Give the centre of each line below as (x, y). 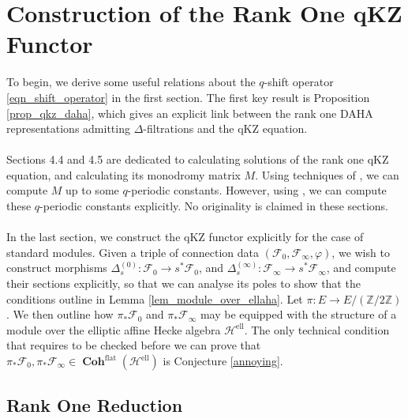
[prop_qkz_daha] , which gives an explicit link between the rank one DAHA (190, 113)
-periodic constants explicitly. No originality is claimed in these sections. (214, 206)
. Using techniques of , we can (327, 174)
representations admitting (68, 128)
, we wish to (361, 252)
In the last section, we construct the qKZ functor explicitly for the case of (185, 237)
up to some (92, 190)
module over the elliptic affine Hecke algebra (114, 329)
